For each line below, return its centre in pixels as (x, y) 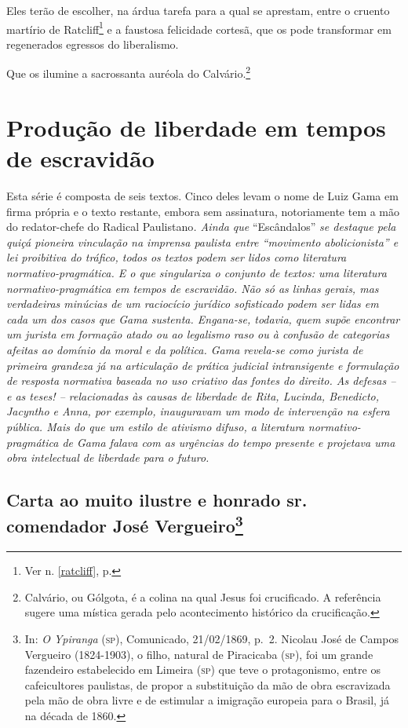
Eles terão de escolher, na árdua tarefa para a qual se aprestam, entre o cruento (198, 10)
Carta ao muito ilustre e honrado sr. (157, 500)
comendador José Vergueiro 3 (125, 524)
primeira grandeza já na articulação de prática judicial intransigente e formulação (203, 365)
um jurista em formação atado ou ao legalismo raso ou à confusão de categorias (198, 334)
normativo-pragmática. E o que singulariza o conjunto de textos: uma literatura (197, 272)
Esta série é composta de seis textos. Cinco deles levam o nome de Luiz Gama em (202, 196)
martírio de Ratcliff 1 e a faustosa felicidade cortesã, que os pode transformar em (199, 27)
